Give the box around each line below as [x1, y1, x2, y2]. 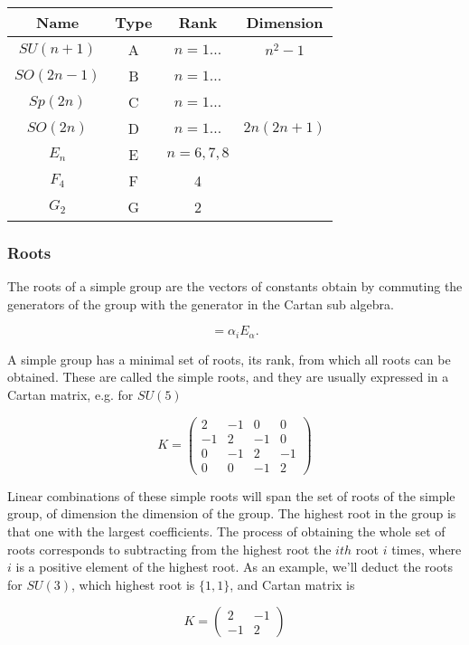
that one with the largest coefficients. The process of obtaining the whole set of [7, 522, 446, 541]
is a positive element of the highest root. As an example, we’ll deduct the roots [15, 557, 453, 576]
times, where [391, 539, 462, 558]
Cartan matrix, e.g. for [7, 385, 134, 404]
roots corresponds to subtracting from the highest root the [7, 539, 332, 558]
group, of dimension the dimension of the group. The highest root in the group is [7, 504, 456, 523]
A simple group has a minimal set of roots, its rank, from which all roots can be [7, 349, 451, 368]
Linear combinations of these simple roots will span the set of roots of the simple [7, 486, 455, 505]
